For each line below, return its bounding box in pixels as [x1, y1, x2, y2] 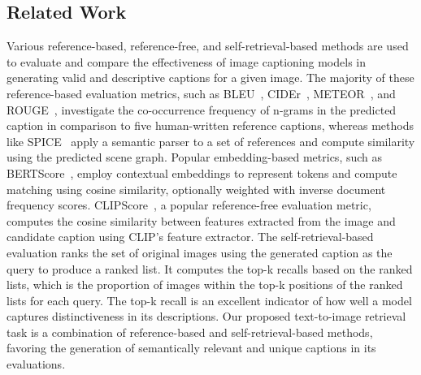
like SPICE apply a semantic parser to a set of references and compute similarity [7, 132, 415, 149]
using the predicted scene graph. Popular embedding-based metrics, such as [7, 149, 383, 166]
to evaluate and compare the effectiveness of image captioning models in [7, 53, 366, 70]
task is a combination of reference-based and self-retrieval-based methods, [7, 323, 373, 340]
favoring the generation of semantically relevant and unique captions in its [7, 339, 376, 356]
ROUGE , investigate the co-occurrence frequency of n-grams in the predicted [7, 101, 397, 118]
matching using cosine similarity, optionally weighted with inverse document [7, 180, 386, 197]
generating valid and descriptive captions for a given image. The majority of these [7, 69, 414, 86]
